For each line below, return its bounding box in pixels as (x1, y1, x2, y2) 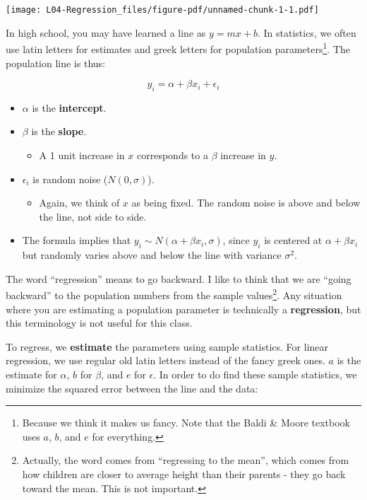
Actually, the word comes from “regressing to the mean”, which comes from (22, 453, 349, 467)
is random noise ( (32, 171, 108, 186)
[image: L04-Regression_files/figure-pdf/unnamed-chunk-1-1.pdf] (6, 5, 319, 15)
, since (222, 233, 250, 248)
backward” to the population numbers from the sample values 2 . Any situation (6, 286, 342, 303)
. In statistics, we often (257, 25, 356, 40)
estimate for (6, 367, 57, 382)
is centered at (264, 233, 323, 248)
